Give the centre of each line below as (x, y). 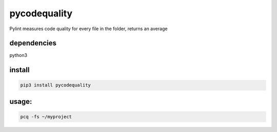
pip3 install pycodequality (55, 85)
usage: (21, 102)
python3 (18, 55)
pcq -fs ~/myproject (46, 117)
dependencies (33, 43)
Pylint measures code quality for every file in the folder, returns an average (88, 29)
